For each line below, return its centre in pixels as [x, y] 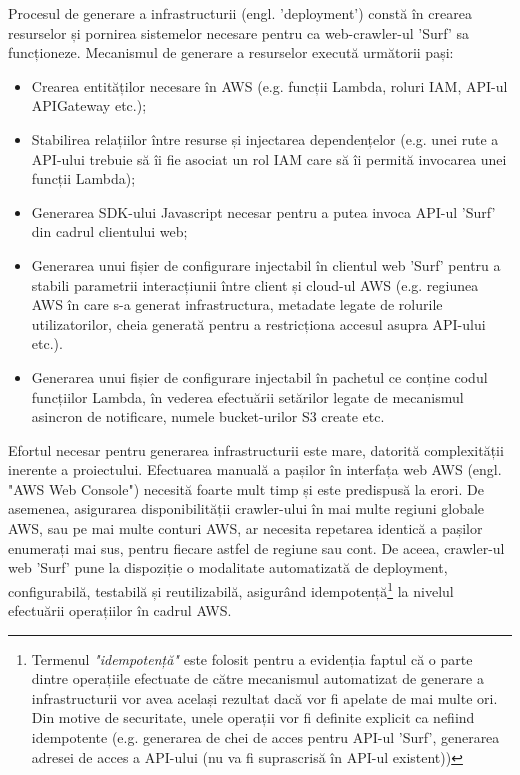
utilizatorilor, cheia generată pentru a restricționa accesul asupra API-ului [258, 323]
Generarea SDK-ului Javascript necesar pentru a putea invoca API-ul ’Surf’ [263, 211]
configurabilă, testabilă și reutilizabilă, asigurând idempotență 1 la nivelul [231, 589]
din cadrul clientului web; [109, 231]
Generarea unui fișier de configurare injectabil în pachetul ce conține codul [259, 376]
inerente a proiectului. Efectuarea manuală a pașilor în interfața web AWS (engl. [255, 469]
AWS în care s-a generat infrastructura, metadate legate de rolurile [237, 304]
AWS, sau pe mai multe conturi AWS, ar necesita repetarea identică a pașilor [245, 528]
